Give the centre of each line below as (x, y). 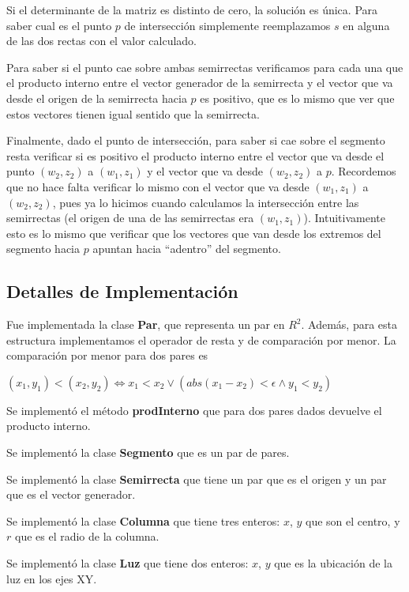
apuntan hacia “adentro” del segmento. (187, 249)
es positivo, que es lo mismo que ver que (297, 98)
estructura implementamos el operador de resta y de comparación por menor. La (201, 339)
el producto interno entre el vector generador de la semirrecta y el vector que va (200, 83)
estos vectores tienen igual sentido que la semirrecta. (133, 113)
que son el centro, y (353, 520)
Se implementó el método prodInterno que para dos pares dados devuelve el (194, 410)
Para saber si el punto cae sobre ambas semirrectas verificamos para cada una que (205, 67)
